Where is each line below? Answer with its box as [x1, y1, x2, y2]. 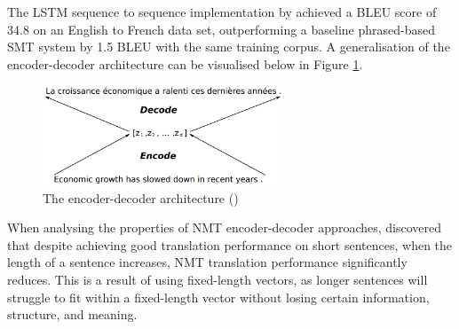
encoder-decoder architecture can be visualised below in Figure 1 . [7, 54, 363, 73]
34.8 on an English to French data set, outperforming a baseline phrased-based [7, 20, 436, 38]
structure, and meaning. [7, 305, 138, 324]
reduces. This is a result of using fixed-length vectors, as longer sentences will [7, 270, 428, 288]
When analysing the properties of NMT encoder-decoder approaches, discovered [7, 218, 442, 237]
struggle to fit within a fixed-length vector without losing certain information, [7, 287, 430, 306]
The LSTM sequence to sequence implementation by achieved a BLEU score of [7, 3, 437, 20]
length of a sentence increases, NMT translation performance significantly [7, 253, 408, 271]
